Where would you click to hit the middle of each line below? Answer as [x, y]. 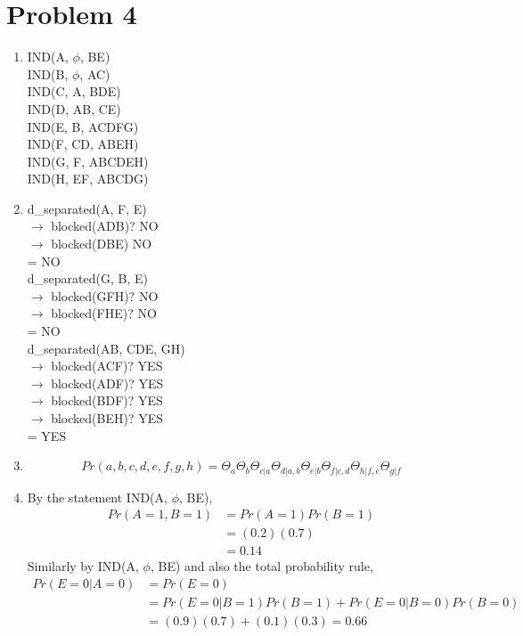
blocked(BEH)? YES [107, 418]
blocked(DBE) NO [102, 244]
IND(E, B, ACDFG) [83, 126]
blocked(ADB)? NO [105, 226]
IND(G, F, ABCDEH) [88, 161]
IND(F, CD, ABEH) [83, 144]
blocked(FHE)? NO [104, 313]
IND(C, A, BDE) [74, 91]
